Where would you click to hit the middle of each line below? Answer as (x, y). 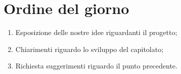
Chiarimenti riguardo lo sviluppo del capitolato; (89, 49)
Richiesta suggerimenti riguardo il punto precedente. (96, 66)
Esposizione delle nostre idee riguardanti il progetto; (96, 32)
